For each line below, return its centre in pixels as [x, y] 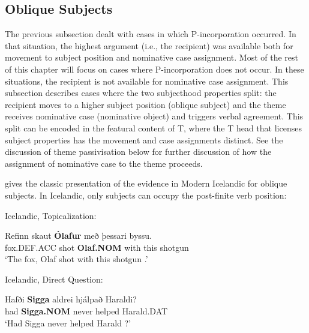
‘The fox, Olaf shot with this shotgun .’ [76, 259]
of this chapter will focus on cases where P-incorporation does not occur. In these [154, 69]
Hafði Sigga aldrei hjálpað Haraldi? [71, 299]
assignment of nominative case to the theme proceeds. [104, 163]
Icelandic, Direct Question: [54, 279]
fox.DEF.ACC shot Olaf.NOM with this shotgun [97, 247]
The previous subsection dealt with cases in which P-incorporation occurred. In [151, 34]
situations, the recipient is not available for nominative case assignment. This [147, 81]
